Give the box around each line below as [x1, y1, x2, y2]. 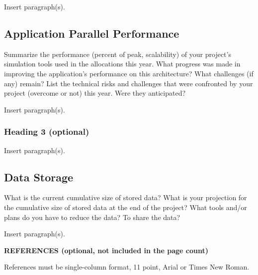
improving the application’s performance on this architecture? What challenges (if [4, 68, 254, 78]
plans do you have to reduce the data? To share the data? [4, 212, 180, 222]
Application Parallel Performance [4, 25, 179, 41]
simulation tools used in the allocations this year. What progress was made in [4, 58, 241, 69]
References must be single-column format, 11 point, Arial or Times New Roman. [4, 262, 250, 272]
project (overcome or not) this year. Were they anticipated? [4, 88, 186, 98]
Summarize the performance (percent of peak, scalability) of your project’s [4, 49, 231, 59]
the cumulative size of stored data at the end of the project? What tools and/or [4, 202, 247, 212]
